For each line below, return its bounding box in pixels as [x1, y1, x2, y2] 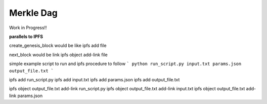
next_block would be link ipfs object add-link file [9, 52, 108, 58]
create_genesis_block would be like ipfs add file [9, 42, 107, 49]
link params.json [9, 93, 43, 99]
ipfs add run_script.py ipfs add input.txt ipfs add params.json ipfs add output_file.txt [9, 76, 180, 82]
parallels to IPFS [9, 34, 43, 39]
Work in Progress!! [9, 25, 47, 31]
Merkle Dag [9, 7, 58, 18]
